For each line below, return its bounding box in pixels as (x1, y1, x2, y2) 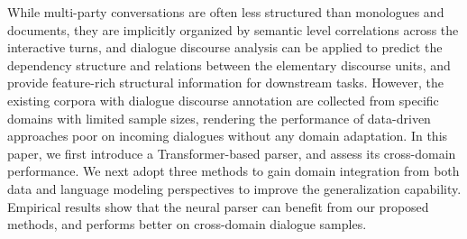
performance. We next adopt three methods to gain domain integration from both (7, 161, 460, 180)
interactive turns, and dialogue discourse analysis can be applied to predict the (7, 38, 443, 57)
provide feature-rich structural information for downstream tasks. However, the (7, 73, 444, 92)
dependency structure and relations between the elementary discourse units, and (7, 55, 451, 74)
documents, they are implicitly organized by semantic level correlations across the (7, 20, 459, 39)
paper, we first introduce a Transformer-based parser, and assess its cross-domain (7, 143, 456, 162)
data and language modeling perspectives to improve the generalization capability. (7, 179, 462, 198)
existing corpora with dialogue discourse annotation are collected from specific (7, 90, 439, 109)
